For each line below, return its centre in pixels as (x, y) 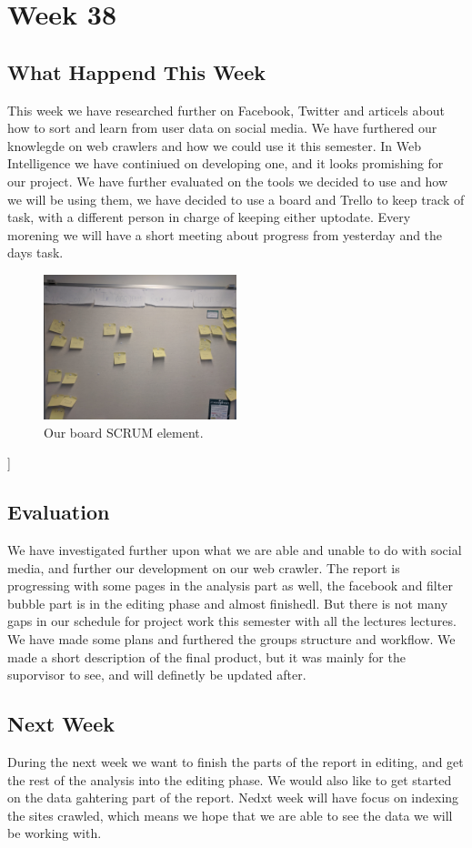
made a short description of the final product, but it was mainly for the (206, 656)
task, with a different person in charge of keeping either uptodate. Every (209, 217)
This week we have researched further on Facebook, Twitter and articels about (226, 110)
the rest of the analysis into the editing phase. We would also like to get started (230, 779)
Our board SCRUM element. (124, 432)
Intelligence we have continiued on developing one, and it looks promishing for (226, 163)
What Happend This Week (136, 71)
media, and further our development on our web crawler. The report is (204, 567)
